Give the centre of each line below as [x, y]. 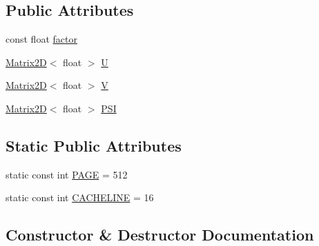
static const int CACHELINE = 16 [80, 197]
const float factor [41, 39]
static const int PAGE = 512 [67, 174]
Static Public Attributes [94, 145]
